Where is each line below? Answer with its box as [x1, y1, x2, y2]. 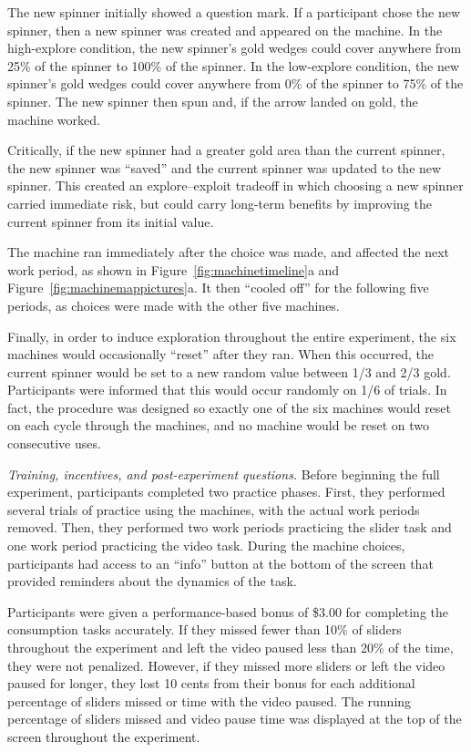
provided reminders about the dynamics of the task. [7, 572, 297, 591]
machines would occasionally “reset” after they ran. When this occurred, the [7, 345, 434, 364]
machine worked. [7, 109, 100, 129]
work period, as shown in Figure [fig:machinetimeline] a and [7, 260, 340, 279]
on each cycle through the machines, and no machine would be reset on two [7, 416, 429, 435]
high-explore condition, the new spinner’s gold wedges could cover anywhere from [7, 38, 462, 57]
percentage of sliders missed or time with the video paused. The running [7, 691, 412, 710]
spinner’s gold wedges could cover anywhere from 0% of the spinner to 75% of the [7, 74, 464, 93]
